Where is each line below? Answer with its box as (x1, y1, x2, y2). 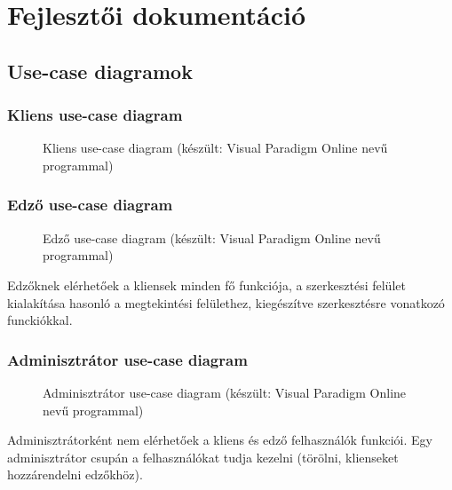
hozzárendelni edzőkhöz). (7, 465, 143, 484)
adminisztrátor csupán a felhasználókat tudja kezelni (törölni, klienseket (7, 447, 399, 466)
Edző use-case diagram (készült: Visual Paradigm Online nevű (43, 228, 381, 247)
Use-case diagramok (7, 57, 193, 84)
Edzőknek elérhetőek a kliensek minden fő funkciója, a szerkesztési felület (7, 275, 406, 294)
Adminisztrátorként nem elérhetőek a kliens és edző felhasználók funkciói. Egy (7, 431, 432, 449)
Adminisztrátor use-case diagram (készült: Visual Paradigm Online (43, 383, 407, 401)
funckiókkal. (7, 311, 73, 329)
